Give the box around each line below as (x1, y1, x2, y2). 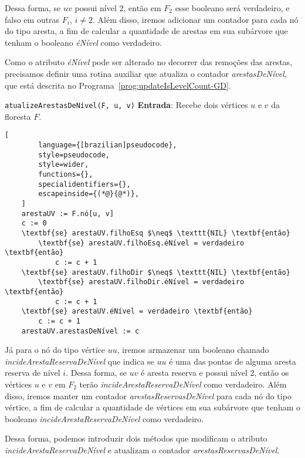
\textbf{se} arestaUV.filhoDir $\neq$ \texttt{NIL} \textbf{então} (21, 268, 290, 277)
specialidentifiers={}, (38, 180, 131, 188)
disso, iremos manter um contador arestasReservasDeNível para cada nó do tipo (5, 389, 292, 402)
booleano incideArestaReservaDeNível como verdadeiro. (5, 412, 204, 425)
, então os (254, 366, 289, 379)
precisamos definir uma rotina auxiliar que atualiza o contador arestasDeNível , (5, 67, 287, 79)
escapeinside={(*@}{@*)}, (38, 190, 140, 198)
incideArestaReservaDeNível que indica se (5, 355, 154, 367)
